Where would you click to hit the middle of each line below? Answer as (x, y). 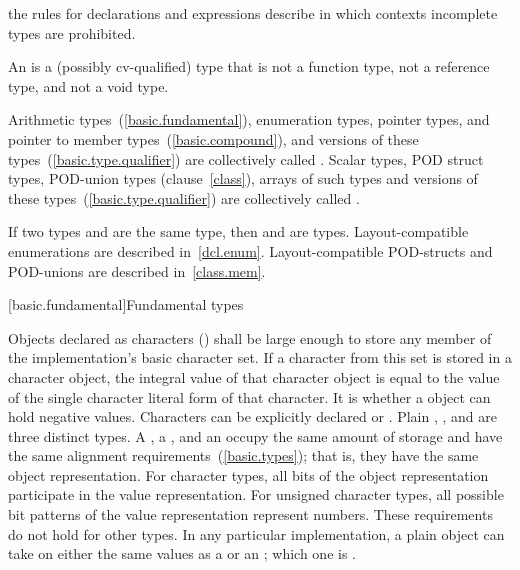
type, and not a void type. (88, 85)
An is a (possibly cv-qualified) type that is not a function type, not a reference (249, 66)
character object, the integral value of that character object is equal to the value (254, 376)
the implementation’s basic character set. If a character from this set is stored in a (260, 357)
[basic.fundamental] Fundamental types (126, 304)
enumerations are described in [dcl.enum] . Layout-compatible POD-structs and (250, 250)
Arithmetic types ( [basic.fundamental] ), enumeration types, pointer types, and (249, 119)
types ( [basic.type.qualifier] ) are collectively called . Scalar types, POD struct (246, 158)
